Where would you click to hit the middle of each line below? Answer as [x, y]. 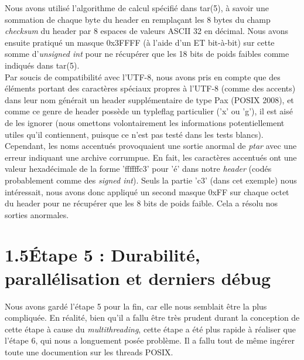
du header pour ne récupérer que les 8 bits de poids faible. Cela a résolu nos [141, 203]
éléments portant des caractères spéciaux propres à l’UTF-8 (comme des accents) [150, 88]
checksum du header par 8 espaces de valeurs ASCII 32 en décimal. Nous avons [146, 31]
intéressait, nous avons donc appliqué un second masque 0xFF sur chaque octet [147, 191]
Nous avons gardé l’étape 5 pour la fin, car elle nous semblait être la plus [136, 306]
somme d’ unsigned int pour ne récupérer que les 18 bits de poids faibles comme [147, 54]
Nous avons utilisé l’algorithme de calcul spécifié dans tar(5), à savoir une [137, 8]
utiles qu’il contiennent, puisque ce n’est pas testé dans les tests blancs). [134, 134]
